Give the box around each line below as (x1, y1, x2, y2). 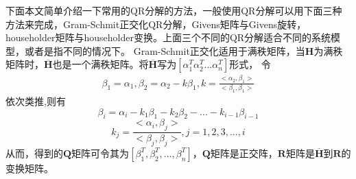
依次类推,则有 (5, 93, 66, 108)
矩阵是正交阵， (210, 145, 278, 160)
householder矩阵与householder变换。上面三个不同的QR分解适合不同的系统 (5, 30, 331, 45)
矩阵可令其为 (71, 145, 130, 160)
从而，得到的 (5, 145, 63, 160)
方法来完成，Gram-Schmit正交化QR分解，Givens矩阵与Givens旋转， (5, 16, 307, 31)
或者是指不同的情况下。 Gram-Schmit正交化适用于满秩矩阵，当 (24, 43, 305, 58)
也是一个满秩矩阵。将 (52, 57, 149, 71)
